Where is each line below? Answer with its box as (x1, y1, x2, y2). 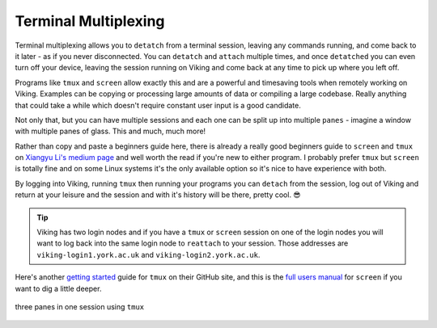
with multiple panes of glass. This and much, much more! (15, 126, 206, 137)
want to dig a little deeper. (15, 284, 102, 293)
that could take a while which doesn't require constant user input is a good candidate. (15, 100, 301, 110)
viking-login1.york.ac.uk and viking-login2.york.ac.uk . (36, 250, 261, 259)
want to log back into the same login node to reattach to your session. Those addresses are (36, 238, 349, 248)
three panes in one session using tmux (15, 301, 145, 311)
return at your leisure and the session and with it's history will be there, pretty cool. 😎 (15, 190, 301, 200)
